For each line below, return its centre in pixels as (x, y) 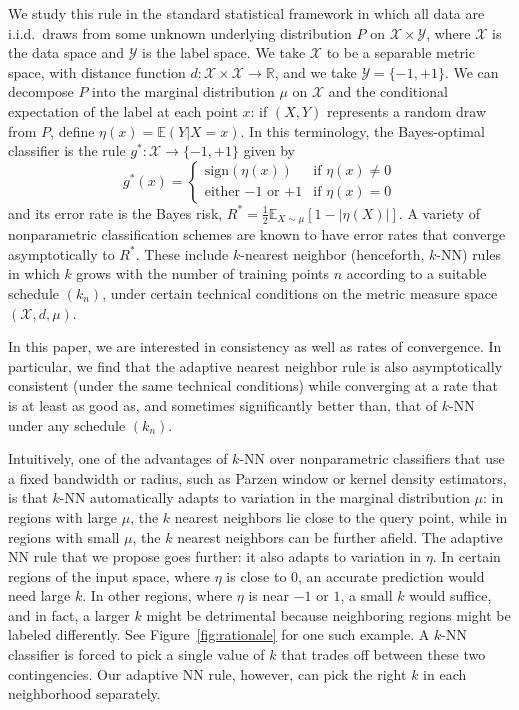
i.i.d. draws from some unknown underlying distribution (180, 32)
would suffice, (450, 595)
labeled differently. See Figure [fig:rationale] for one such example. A (219, 634)
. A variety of (439, 212)
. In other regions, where (157, 595)
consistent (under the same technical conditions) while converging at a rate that (253, 385)
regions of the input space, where (109, 575)
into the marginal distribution (183, 91)
